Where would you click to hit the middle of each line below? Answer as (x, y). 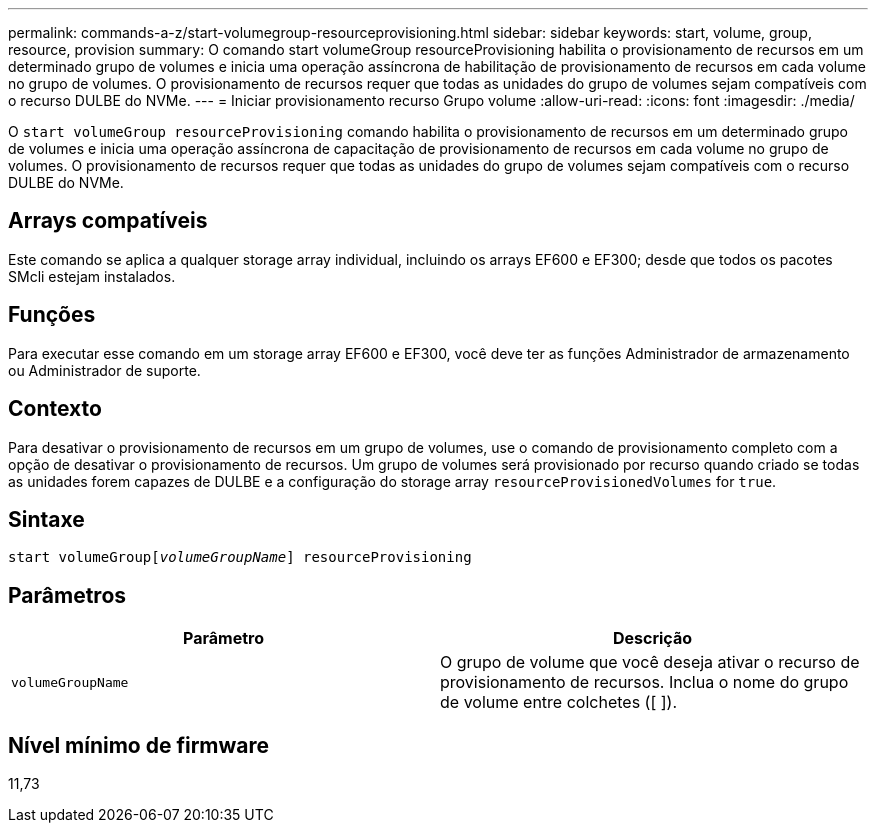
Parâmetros (67, 595)
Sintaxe (46, 519)
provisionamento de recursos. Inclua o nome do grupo (644, 682)
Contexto (55, 409)
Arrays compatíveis (108, 221)
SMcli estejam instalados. (92, 276)
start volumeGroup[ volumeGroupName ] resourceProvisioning (240, 557)
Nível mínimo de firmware (139, 745)
